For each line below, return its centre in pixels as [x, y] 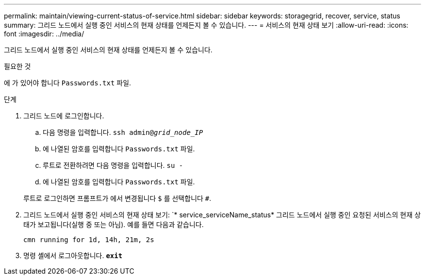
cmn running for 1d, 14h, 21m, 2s [89, 240]
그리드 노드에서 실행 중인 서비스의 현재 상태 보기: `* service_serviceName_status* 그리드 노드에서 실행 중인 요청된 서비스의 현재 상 [222, 215]
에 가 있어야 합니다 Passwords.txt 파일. [68, 83]
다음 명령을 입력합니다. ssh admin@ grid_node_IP [123, 132]
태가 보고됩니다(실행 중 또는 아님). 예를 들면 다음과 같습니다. [114, 224]
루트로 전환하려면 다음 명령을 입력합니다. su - [113, 165]
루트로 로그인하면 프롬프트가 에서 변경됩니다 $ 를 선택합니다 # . [117, 198]
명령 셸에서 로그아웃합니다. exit [73, 255]
